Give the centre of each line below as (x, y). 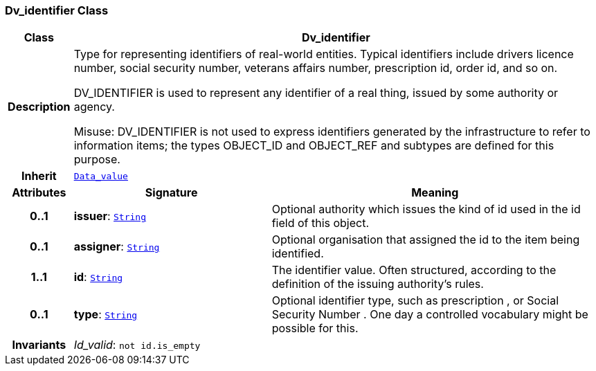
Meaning (435, 193)
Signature (171, 193)
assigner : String (117, 247)
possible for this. (315, 328)
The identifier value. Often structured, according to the (414, 270)
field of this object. (320, 223)
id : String (98, 277)
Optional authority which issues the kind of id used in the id (426, 209)
